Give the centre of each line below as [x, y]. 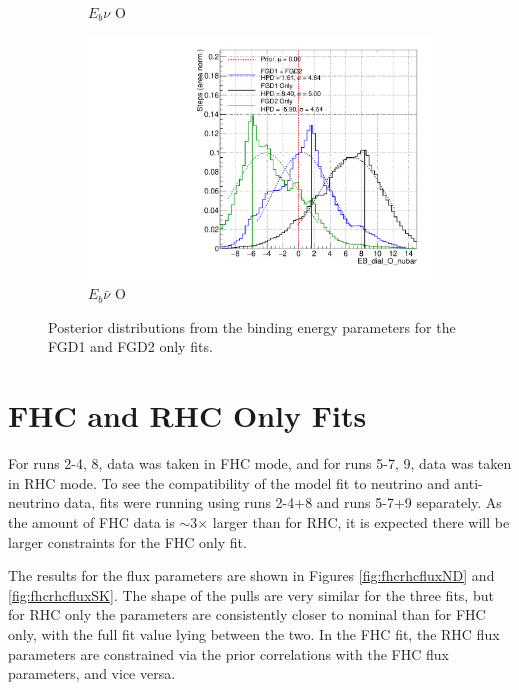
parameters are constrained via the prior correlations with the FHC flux [228, 653]
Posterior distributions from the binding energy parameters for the [252, 326]
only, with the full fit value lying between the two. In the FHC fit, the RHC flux [254, 633]
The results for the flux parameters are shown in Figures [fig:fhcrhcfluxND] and [251, 575]
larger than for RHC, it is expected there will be [361, 521]
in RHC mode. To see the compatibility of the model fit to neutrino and [229, 482]
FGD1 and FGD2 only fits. [130, 346]
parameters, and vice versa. [92, 673]
